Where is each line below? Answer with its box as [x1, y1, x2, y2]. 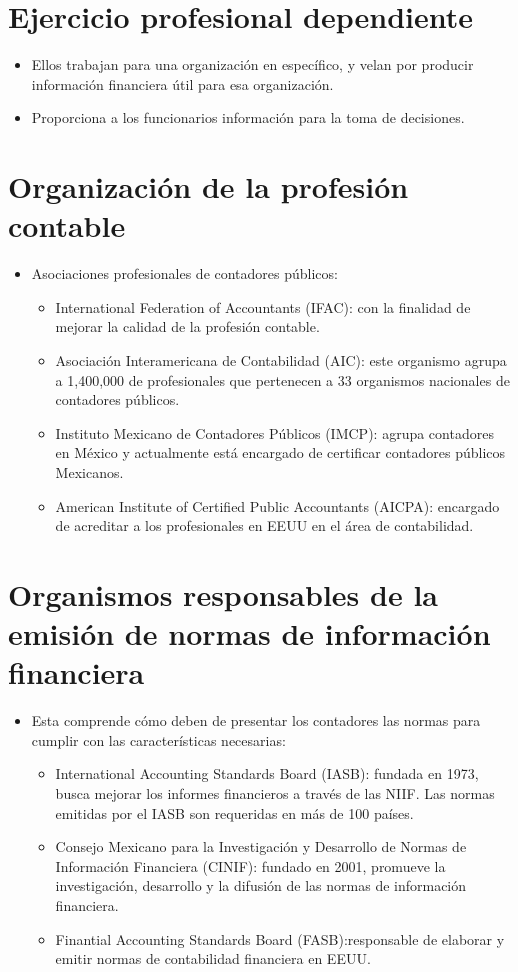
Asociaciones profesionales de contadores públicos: [31, 263, 338, 284]
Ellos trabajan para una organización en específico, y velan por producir [31, 54, 474, 75]
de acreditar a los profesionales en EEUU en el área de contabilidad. [55, 515, 474, 536]
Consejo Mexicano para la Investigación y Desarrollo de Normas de [55, 836, 467, 857]
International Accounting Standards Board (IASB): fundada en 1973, [55, 763, 479, 784]
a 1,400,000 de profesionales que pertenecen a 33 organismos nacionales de [55, 369, 510, 390]
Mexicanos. [55, 461, 124, 482]
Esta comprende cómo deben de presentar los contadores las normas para [31, 710, 481, 731]
